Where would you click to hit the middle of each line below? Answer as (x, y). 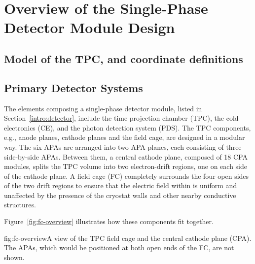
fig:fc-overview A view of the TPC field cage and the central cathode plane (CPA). (128, 238)
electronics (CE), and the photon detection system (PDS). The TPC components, (127, 127)
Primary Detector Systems (73, 87)
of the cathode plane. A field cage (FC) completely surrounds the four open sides (127, 176)
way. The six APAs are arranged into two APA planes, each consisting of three (123, 147)
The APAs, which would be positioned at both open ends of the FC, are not (119, 247)
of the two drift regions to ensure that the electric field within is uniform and (121, 185)
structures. (20, 205)
